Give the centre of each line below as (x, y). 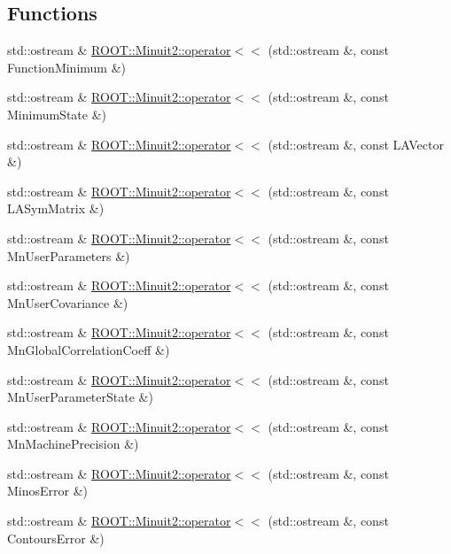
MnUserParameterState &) (80, 397)
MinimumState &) (57, 114)
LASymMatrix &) (56, 208)
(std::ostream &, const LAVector (356, 144)
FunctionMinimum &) (67, 67)
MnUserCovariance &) (68, 302)
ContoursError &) (56, 538)
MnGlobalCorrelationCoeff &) (89, 349)
